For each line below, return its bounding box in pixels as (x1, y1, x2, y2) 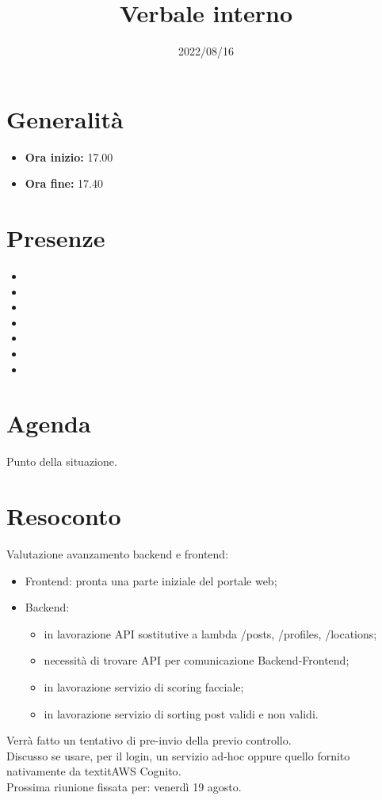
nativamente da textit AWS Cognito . (6, 763, 181, 779)
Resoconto (6, 500, 121, 532)
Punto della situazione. (6, 453, 117, 470)
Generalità (6, 102, 124, 135)
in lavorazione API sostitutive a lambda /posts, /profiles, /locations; (44, 625, 377, 642)
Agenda (6, 407, 91, 440)
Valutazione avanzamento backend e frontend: (6, 545, 229, 562)
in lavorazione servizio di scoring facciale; (44, 678, 244, 695)
